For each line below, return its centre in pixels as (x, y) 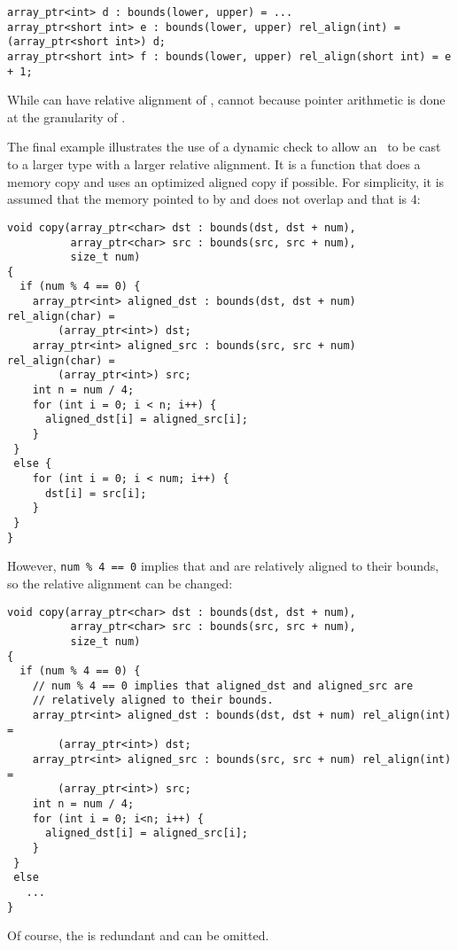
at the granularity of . (66, 117)
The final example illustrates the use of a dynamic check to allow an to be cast (224, 147)
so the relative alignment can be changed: (120, 583)
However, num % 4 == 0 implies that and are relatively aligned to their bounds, (223, 566)
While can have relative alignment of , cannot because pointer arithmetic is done (226, 100)
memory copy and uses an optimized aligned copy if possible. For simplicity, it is (226, 181)
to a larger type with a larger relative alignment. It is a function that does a (214, 164)
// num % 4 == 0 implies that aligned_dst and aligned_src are (223, 685)
